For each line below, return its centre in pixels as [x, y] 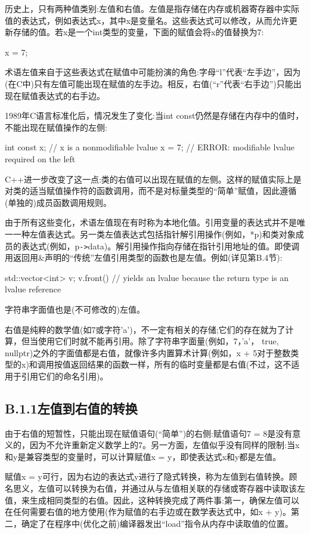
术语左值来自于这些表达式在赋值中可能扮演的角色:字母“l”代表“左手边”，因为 [153, 72]
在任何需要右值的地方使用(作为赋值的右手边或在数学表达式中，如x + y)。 [148, 512]
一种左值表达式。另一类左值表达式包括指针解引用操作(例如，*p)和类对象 [154, 234]
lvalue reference [33, 289]
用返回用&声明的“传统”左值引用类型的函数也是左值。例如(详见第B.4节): [144, 257]
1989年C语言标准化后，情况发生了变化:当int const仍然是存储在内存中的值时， [154, 115]
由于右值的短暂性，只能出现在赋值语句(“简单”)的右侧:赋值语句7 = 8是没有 [149, 433]
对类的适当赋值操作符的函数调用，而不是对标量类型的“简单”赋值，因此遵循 [151, 191]
